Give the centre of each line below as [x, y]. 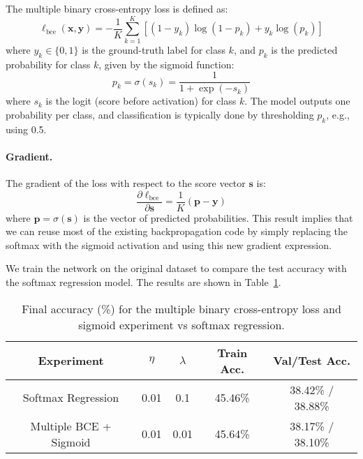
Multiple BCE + [71, 426]
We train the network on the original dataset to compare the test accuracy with [176, 268]
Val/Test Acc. [312, 361]
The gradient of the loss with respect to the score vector [126, 182]
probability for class [48, 64]
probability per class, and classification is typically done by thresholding [160, 114]
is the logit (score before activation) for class [141, 101]
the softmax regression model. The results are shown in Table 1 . [143, 281]
